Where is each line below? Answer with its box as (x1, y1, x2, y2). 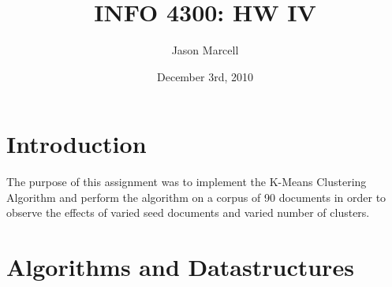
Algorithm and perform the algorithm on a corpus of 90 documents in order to (6, 188, 386, 205)
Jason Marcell (171, 42, 239, 58)
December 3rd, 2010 (157, 68, 253, 84)
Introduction (6, 128, 147, 160)
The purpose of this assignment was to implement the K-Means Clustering (6, 173, 367, 190)
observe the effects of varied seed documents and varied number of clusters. (6, 204, 370, 221)
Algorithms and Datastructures (6, 251, 354, 283)
